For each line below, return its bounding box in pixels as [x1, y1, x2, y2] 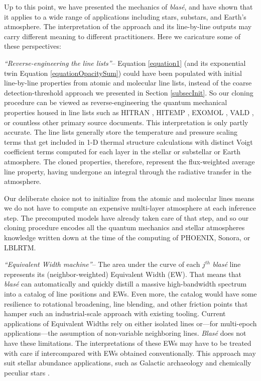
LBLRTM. [4, 242, 36, 252]
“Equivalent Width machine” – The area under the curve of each [4, 259, 200, 269]
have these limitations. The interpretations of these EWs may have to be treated [4, 338, 251, 348]
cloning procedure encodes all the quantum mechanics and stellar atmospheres [4, 222, 245, 233]
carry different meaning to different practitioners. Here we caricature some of [4, 31, 241, 41]
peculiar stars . [4, 367, 50, 377]
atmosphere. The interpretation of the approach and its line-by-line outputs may [4, 21, 252, 32]
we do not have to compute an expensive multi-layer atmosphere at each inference [4, 203, 256, 213]
